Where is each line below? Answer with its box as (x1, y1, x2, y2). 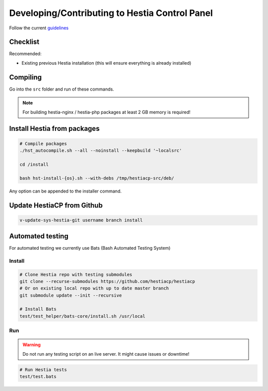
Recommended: (9, 51, 42, 57)
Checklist (9, 38, 40, 46)
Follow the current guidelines (9, 25, 69, 31)
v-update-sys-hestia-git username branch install (19, 217, 143, 223)
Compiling (9, 73, 42, 82)
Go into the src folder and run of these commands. (9, 86, 114, 92)
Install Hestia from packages (9, 124, 100, 133)
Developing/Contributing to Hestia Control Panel (9, 7, 213, 18)
